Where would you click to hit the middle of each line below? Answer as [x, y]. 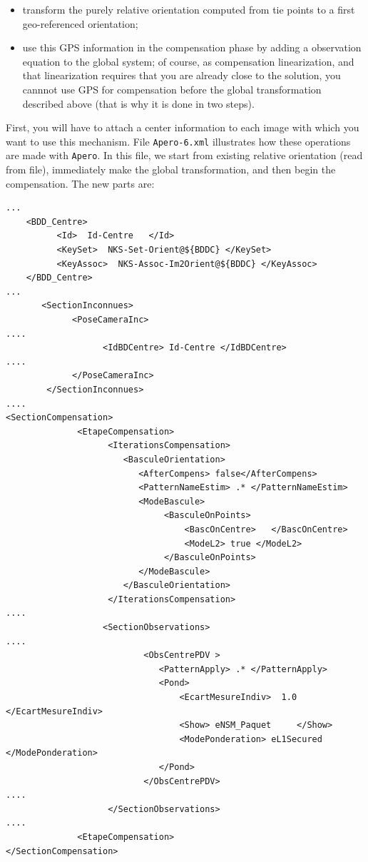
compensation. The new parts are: [80, 183]
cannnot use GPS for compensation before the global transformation [172, 89]
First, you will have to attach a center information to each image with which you [183, 127]
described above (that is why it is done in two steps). [138, 103]
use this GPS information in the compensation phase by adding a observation [192, 47]
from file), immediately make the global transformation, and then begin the [171, 169]
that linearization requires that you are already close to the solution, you [182, 75]
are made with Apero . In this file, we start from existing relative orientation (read [184, 155]
